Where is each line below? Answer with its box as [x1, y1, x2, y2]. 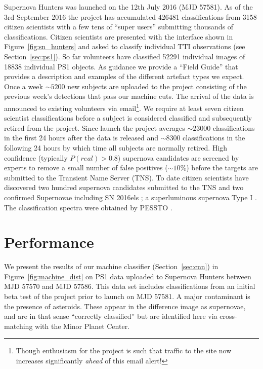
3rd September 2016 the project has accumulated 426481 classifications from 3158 [4, 11, 257, 22]
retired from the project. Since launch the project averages [4, 122, 185, 133]
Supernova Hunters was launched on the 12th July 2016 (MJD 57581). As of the [4, 2, 253, 12]
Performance [4, 232, 94, 252]
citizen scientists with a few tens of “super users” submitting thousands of [4, 21, 234, 32]
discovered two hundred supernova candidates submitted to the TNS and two [4, 182, 244, 193]
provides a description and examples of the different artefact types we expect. [4, 71, 244, 82]
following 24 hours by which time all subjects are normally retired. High [4, 142, 228, 153]
